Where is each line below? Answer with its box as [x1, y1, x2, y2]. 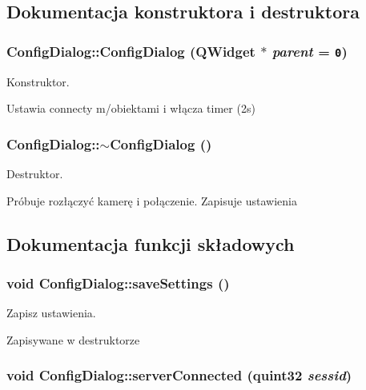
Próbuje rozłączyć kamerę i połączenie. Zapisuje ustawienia [6, 192, 297, 209]
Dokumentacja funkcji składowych [6, 231, 295, 256]
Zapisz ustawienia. [6, 304, 96, 321]
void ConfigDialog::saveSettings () [6, 273, 230, 292]
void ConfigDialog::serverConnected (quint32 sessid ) [6, 365, 352, 385]
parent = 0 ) [271, 41, 348, 61]
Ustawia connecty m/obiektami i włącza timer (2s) [6, 100, 255, 117]
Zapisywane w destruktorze [6, 331, 140, 348]
